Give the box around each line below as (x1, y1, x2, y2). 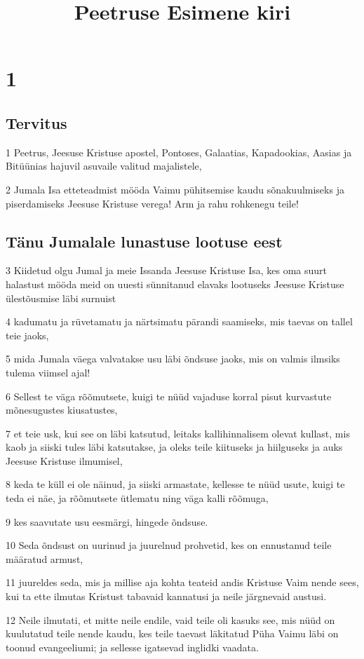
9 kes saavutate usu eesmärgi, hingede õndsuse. (6, 514, 208, 529)
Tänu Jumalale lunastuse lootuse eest (6, 230, 283, 252)
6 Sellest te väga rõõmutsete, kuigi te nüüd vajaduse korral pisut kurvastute (6, 388, 332, 403)
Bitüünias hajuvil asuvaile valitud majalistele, (6, 158, 202, 173)
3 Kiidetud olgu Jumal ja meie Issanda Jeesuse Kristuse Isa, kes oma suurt (6, 263, 328, 278)
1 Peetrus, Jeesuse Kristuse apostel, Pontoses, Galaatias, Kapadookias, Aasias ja (6, 144, 352, 159)
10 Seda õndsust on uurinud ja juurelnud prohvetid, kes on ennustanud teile (6, 538, 332, 552)
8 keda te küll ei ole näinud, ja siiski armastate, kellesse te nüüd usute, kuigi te (6, 477, 345, 491)
